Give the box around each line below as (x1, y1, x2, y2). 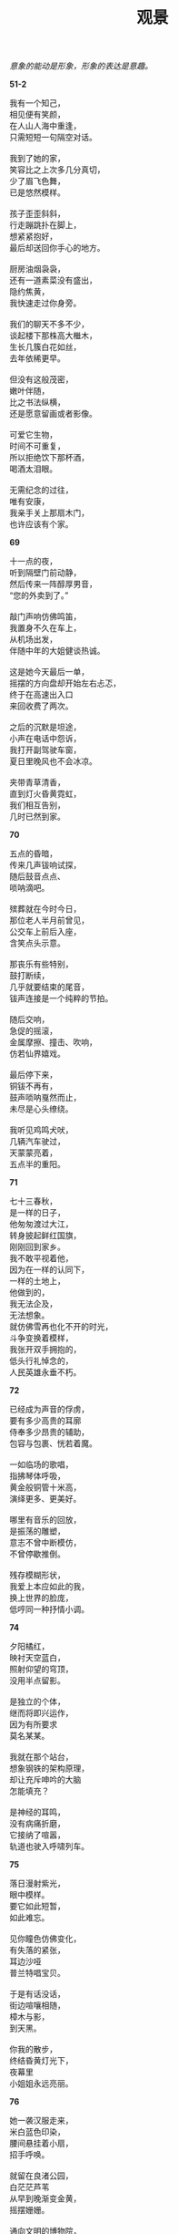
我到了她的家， (9, 153, 65, 164)
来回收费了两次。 (9, 700, 74, 711)
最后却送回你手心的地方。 (9, 243, 105, 253)
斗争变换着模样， (9, 1332, 74, 1344)
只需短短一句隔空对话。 (9, 132, 97, 143)
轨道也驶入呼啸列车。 (9, 1841, 89, 1852)
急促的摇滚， (9, 1026, 57, 1037)
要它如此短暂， (9, 1901, 65, 1912)
